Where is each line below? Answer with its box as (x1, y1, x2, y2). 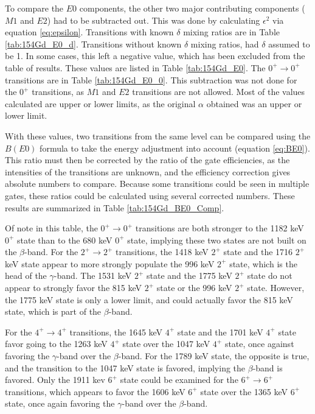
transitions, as (32, 85, 85, 98)
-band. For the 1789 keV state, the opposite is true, (118, 349, 310, 362)
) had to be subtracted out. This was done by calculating (47, 13, 260, 26)
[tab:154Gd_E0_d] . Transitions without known (5, 37, 182, 50)
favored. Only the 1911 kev (5, 373, 105, 386)
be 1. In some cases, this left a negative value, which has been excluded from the (5, 49, 305, 62)
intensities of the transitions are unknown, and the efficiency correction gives (5, 165, 291, 178)
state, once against (224, 337, 294, 350)
